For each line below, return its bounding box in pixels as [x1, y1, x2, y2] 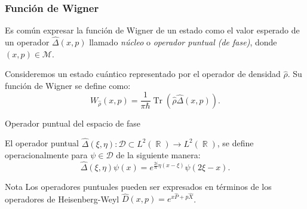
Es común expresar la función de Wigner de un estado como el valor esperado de [5, 24, 300, 36]
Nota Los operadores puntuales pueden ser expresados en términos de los [5, 180, 272, 193]
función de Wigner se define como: [5, 79, 131, 91]
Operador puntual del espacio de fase [5, 116, 140, 129]
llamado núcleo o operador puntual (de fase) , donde [89, 36, 277, 48]
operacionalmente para [5, 149, 88, 161]
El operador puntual [5, 137, 79, 149]
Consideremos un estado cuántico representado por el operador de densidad [5, 67, 281, 80]
